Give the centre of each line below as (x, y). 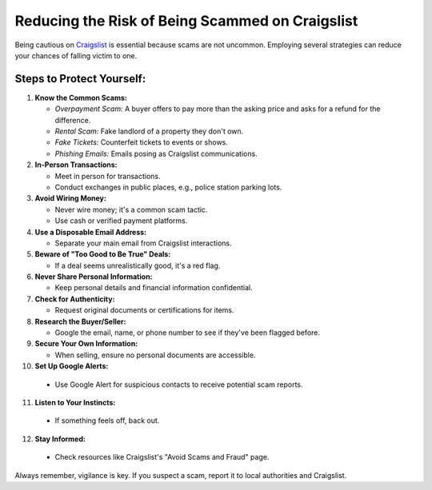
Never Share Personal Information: (94, 277)
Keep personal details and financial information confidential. (154, 288)
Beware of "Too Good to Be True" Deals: (103, 254)
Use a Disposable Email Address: (91, 232)
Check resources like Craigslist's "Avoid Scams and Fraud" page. (162, 457)
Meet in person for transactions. (108, 176)
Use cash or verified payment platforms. (121, 221)
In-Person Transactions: (76, 165)
